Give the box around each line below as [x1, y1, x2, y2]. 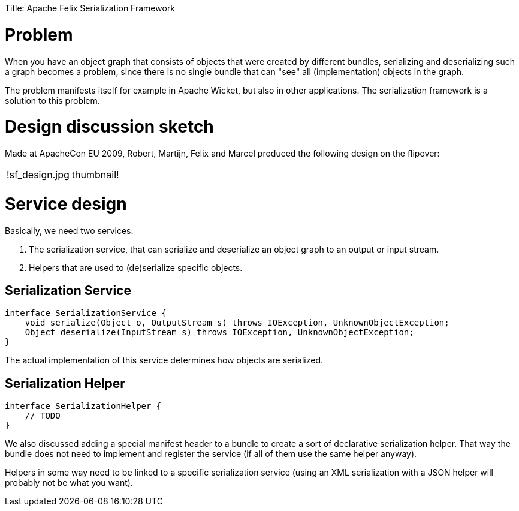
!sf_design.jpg [7, 169, 70, 181]
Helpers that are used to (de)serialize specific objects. [29, 262, 243, 273]
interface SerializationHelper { [5, 401, 162, 411]
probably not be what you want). [5, 477, 133, 488]
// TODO [25, 411, 61, 421]
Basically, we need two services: [5, 225, 134, 236]
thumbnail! [71, 169, 119, 181]
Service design [5, 193, 127, 214]
